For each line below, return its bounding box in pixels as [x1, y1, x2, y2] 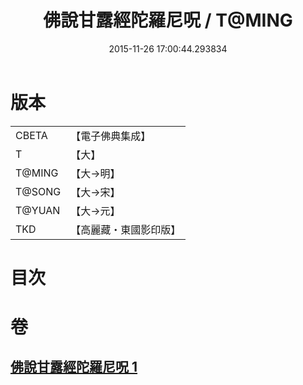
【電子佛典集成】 [70, 129, 152, 143]
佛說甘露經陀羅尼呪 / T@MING [43, 9, 293, 32]
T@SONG [15, 184, 62, 198]
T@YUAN [15, 203, 61, 217]
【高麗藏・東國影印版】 [70, 222, 182, 236]
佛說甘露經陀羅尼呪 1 [10, 359, 138, 376]
